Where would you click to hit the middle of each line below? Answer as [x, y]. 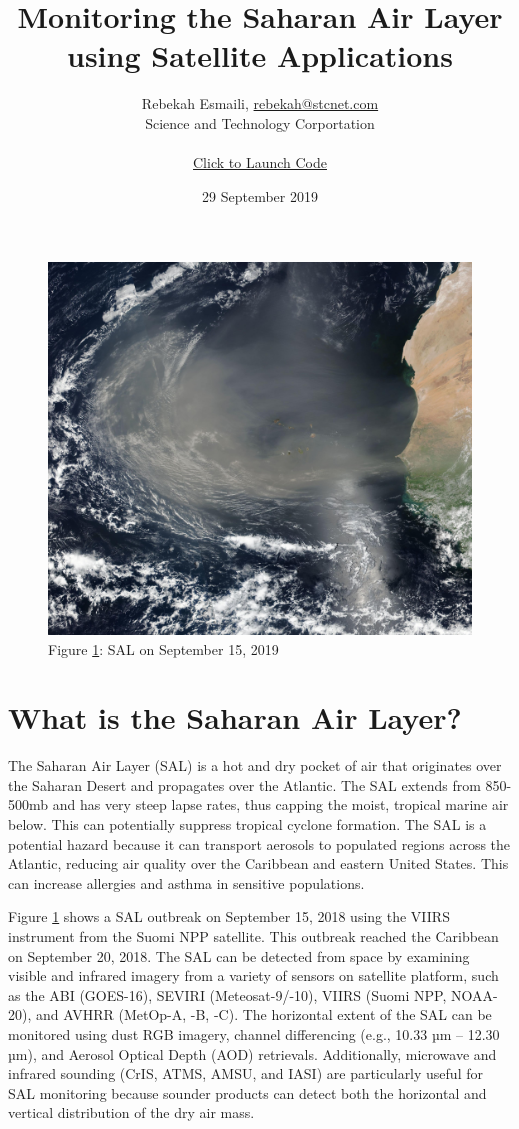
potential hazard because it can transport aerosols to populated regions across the [259, 843]
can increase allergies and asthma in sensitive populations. [186, 882]
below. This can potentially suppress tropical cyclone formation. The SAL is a [247, 824]
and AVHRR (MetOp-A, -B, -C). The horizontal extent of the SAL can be [263, 1014]
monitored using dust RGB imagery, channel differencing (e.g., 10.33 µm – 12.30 [254, 1033]
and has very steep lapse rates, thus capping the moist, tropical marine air [280, 804]
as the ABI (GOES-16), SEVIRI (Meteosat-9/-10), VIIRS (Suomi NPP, [227, 994]
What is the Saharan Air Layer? [235, 717]
